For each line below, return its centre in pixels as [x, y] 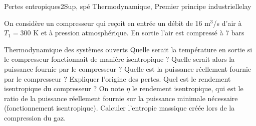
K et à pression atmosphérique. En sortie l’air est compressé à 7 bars [139, 33]
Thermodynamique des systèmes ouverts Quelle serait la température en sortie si [128, 49]
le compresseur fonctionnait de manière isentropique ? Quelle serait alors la [119, 59]
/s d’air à [227, 23]
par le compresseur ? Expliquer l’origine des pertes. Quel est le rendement [117, 78]
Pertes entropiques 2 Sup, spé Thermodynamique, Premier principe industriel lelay [128, 6]
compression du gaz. [35, 117]
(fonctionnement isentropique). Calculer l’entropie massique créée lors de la [119, 108]
